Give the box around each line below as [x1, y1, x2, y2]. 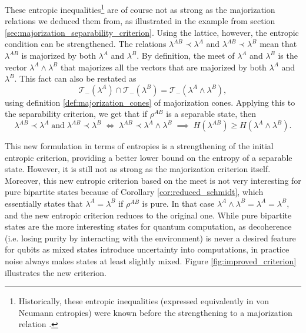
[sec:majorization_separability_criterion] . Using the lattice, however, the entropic [5, 26, 299, 38]
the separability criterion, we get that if [5, 107, 148, 120]
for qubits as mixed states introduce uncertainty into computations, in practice [5, 243, 290, 255]
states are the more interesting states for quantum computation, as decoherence [5, 220, 292, 233]
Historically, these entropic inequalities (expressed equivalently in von [18, 295, 269, 307]
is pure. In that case [142, 197, 215, 209]
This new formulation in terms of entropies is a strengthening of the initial [5, 140, 274, 152]
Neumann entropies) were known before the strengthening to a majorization [18, 306, 292, 318]
